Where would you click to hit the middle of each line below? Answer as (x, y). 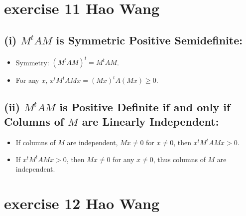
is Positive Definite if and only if (145, 107)
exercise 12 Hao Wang (82, 203)
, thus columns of (179, 159)
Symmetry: (32, 62)
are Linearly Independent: (150, 121)
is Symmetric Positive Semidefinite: (149, 40)
